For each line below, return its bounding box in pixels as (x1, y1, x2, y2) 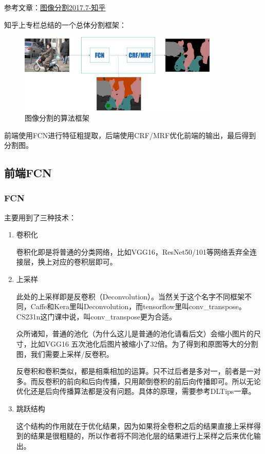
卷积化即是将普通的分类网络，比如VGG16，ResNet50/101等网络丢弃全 (16, 246, 250, 257)
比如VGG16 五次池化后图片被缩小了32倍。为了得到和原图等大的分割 (30, 338, 258, 349)
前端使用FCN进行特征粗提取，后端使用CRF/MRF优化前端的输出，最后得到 (4, 129, 256, 140)
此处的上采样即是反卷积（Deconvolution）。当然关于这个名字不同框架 (16, 291, 245, 301)
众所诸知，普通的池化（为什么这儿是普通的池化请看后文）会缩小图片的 (16, 328, 254, 339)
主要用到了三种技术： (4, 212, 76, 222)
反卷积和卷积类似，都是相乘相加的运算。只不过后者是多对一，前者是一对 (16, 366, 261, 376)
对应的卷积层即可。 (52, 256, 117, 267)
